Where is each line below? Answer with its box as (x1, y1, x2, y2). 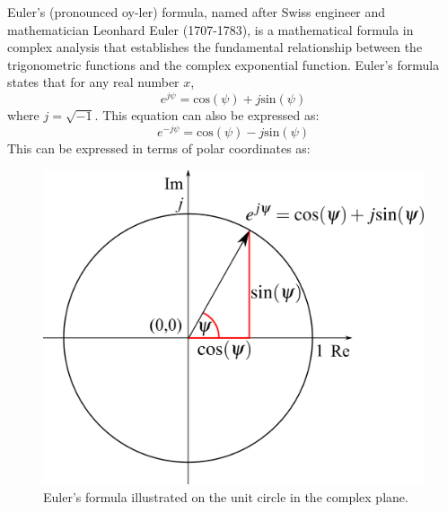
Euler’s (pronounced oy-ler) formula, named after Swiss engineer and (7, 3, 386, 21)
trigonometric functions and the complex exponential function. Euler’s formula (7, 55, 440, 74)
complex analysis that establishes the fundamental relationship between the (7, 38, 423, 56)
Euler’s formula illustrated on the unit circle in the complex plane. (43, 487, 408, 506)
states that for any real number (7, 73, 180, 91)
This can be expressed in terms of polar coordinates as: (7, 138, 311, 157)
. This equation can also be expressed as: (94, 106, 320, 125)
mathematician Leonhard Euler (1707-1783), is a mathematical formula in (7, 20, 414, 39)
